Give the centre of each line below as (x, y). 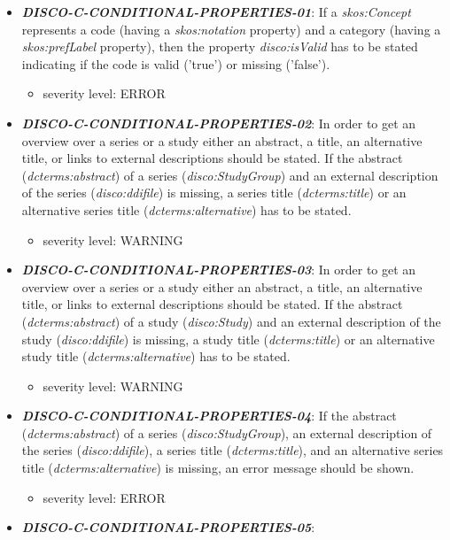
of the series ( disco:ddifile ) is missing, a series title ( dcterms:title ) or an (214, 193)
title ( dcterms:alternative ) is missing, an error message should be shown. (218, 468)
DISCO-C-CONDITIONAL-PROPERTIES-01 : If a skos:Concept (216, 12)
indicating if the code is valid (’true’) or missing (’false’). (176, 63)
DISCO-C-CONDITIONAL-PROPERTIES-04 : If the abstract (209, 416)
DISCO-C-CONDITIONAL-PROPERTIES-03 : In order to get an (219, 270)
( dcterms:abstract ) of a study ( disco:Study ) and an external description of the (231, 321)
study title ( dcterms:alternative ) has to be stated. (156, 356)
